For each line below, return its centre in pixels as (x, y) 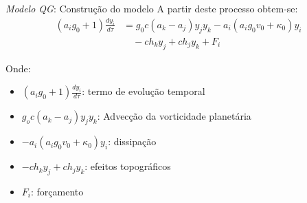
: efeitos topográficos (128, 166)
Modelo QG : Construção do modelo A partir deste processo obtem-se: (152, 8)
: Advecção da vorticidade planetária (174, 116)
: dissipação (132, 141)
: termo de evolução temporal (144, 91)
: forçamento (57, 191)
